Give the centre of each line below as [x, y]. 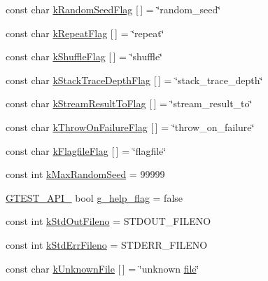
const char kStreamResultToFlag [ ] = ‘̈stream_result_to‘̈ [129, 103]
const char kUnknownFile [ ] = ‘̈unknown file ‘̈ [103, 268]
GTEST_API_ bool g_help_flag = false [94, 197]
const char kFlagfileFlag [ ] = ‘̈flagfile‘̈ [86, 150]
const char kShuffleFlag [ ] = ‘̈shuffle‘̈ [84, 56]
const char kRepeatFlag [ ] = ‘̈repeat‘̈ [85, 33]
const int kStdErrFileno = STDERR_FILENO [107, 244]
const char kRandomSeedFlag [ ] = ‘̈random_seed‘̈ [113, 9]
